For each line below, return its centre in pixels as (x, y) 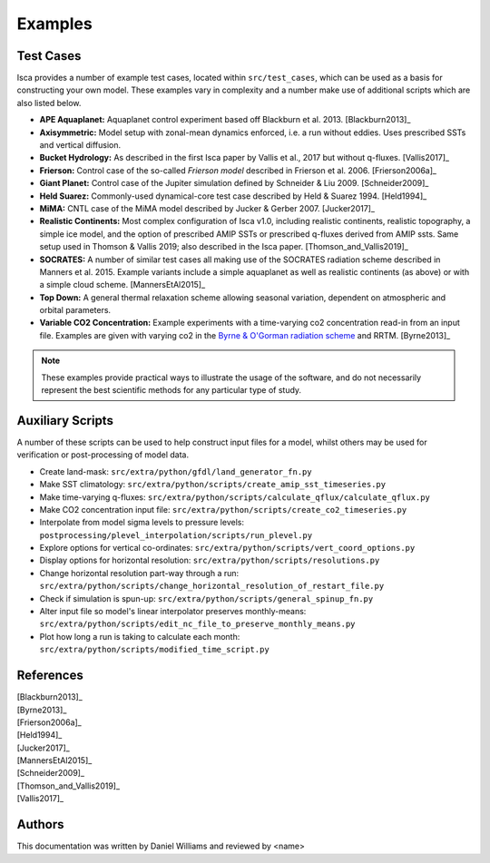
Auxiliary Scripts (65, 421)
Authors (40, 824)
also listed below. (49, 103)
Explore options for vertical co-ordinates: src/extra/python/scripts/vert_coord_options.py (227, 548)
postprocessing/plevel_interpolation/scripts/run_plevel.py (176, 535)
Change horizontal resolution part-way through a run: (139, 573)
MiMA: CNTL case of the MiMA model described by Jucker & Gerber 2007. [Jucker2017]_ (207, 208)
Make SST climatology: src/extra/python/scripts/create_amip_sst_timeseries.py (212, 485)
